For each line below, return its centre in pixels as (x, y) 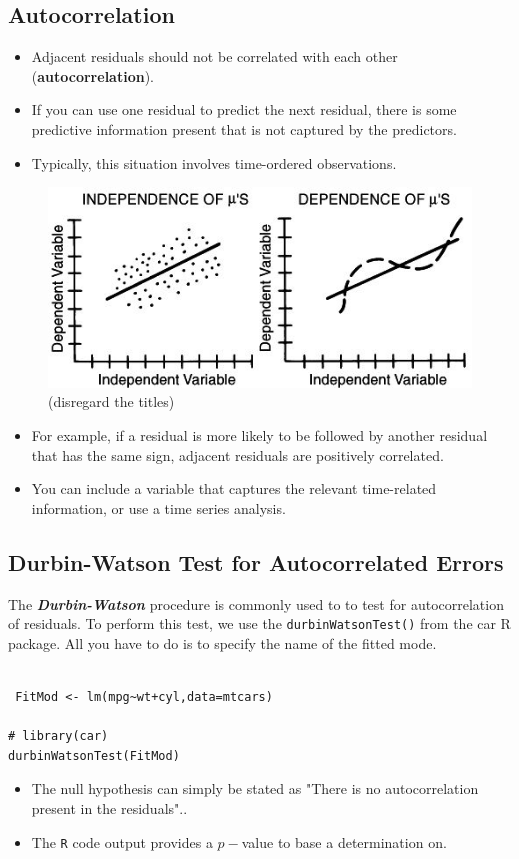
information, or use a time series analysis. (158, 507)
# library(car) (58, 736)
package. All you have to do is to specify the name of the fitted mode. (222, 642)
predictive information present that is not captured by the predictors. (244, 128)
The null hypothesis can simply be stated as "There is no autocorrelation (255, 788)
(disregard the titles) (111, 401)
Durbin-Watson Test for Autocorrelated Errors (256, 561)
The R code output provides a (122, 841)
